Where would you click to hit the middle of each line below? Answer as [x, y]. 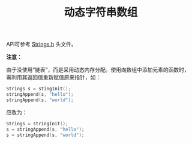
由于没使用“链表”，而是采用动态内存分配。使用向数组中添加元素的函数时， [98, 70]
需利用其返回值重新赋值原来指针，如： [53, 77]
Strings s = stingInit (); [38, 89]
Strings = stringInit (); [37, 124]
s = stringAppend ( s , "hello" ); [45, 129]
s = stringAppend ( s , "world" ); [45, 135]
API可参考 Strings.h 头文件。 [41, 44]
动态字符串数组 [101, 12]
